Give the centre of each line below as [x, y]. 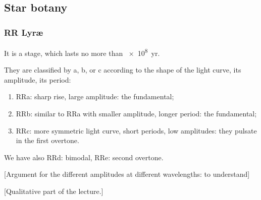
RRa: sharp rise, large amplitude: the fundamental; [95, 96]
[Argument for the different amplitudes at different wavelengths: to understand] [127, 174]
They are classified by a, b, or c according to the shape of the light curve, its [123, 70]
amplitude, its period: [38, 79]
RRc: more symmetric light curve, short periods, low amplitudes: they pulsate [136, 130]
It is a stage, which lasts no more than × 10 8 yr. [82, 52]
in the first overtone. [47, 140]
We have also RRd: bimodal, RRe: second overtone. [84, 157]
